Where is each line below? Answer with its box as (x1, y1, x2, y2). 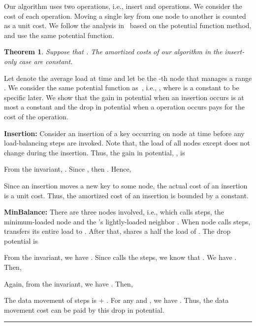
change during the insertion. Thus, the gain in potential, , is (4, 147, 185, 157)
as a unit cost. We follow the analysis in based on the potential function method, (4, 20, 252, 31)
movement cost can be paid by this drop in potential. (4, 304, 164, 315)
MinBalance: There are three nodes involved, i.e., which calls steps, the (4, 207, 224, 217)
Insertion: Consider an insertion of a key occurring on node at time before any (4, 128, 245, 138)
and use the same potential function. (4, 30, 114, 40)
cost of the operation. (4, 111, 68, 121)
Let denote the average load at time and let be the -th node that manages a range (4, 72, 252, 83)
